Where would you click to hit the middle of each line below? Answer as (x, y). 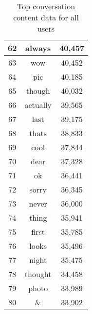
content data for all (46, 17)
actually (38, 105)
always (38, 48)
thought (38, 274)
